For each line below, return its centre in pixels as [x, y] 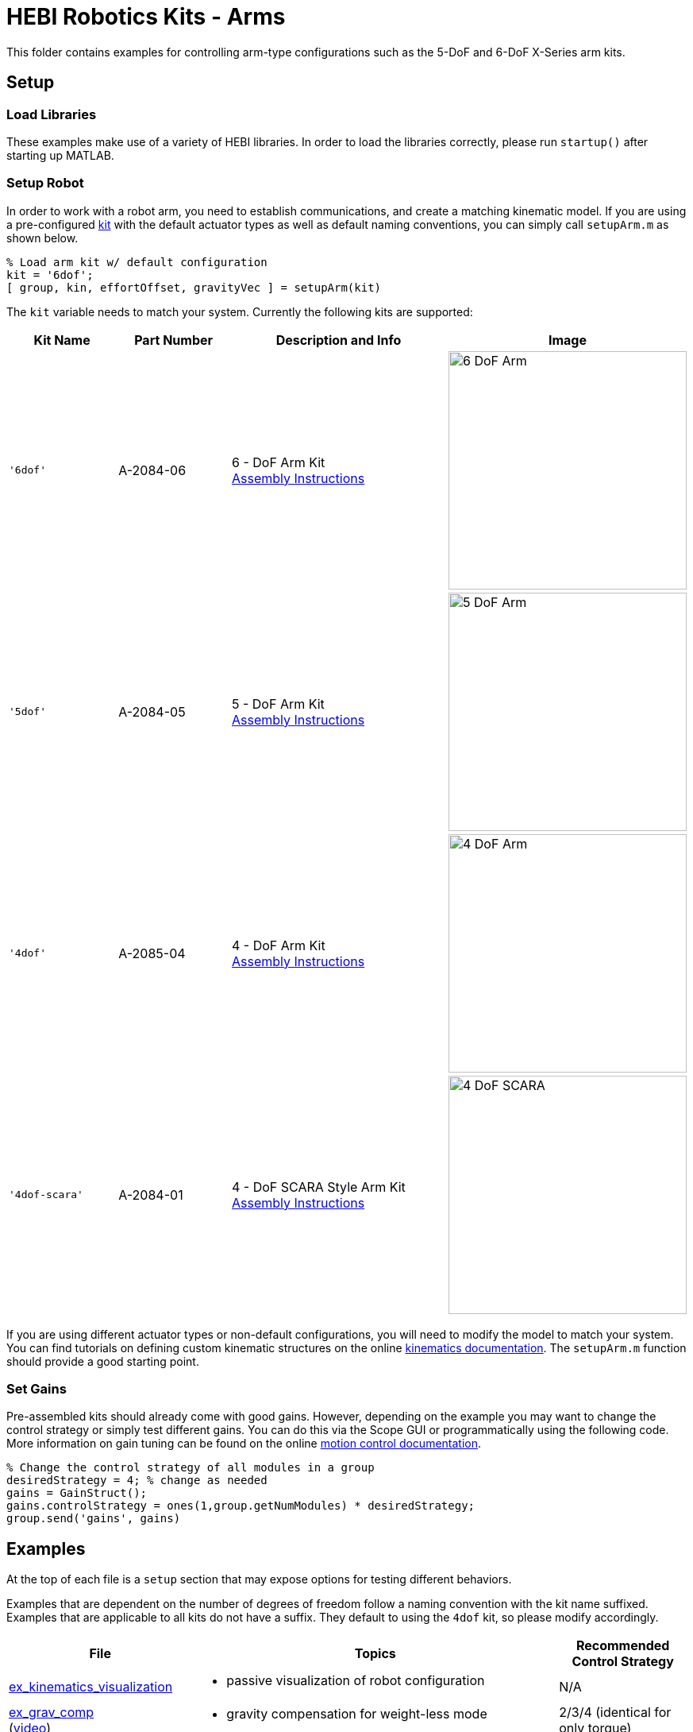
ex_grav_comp [52, 1713]
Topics [375, 1654]
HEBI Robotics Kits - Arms [146, 17]
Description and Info [339, 340]
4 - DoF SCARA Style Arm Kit [318, 1187]
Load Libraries [52, 114]
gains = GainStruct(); [77, 1493]
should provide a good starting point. [103, 1361]
